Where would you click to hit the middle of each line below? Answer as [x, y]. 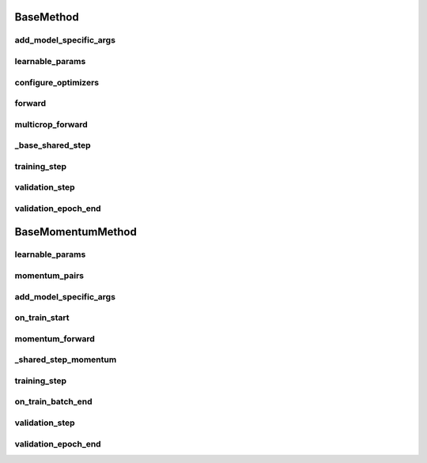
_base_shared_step [53, 145]
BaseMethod [47, 17]
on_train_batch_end [53, 401]
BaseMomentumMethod [76, 232]
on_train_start [42, 318]
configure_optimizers [57, 82]
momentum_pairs [49, 276]
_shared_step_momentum [66, 359]
